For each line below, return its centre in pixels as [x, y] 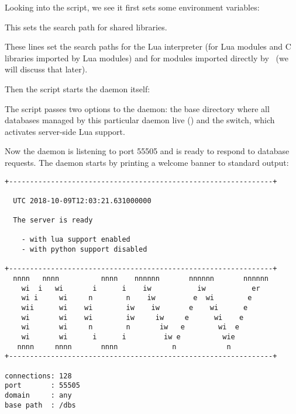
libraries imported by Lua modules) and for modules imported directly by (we [147, 58]
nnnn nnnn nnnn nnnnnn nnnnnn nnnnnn [141, 279]
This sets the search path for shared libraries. [86, 27]
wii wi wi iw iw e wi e [135, 308]
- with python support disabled [84, 250]
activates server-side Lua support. [65, 131]
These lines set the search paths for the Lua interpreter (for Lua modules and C [148, 46]
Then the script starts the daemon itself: [78, 88]
